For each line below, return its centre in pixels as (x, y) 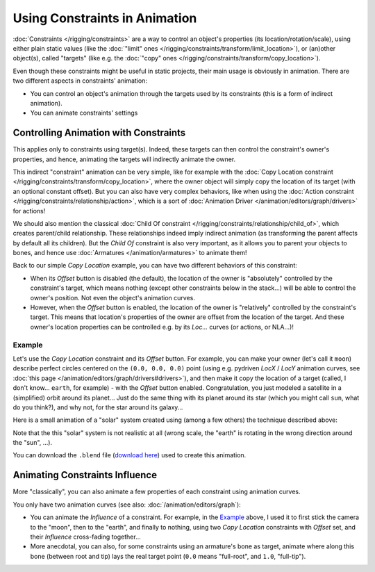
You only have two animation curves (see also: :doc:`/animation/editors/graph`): (127, 505)
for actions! (29, 211)
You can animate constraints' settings (84, 113)
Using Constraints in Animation (105, 18)
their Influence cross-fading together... (86, 537)
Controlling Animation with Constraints (99, 133)
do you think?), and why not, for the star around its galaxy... (98, 407)
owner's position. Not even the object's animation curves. (113, 297)
